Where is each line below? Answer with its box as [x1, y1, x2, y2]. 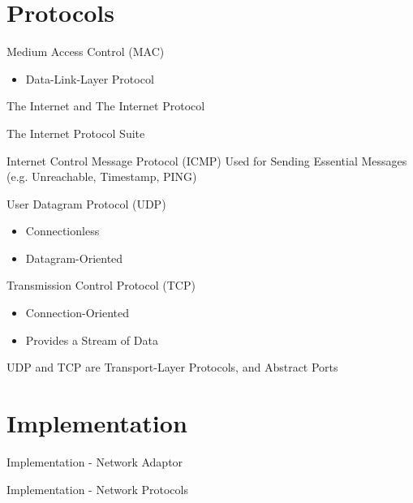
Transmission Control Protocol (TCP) [6, 277, 196, 294]
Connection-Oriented [25, 304, 130, 321]
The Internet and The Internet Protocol [6, 97, 205, 114]
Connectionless [25, 222, 100, 239]
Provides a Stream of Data [25, 331, 158, 348]
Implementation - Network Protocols [6, 480, 188, 497]
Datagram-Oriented [25, 249, 123, 266]
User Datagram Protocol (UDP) [6, 195, 166, 212]
